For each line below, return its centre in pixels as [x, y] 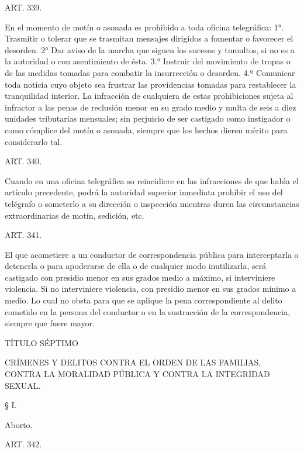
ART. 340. [23, 161]
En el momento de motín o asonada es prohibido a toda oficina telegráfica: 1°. [144, 27]
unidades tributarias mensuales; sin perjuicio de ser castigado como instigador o [148, 118]
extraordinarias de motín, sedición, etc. [75, 215]
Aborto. [19, 424]
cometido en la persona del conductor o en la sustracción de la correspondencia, [148, 311]
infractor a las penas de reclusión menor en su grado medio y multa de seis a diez [151, 107]
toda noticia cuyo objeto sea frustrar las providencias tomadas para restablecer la [151, 84]
